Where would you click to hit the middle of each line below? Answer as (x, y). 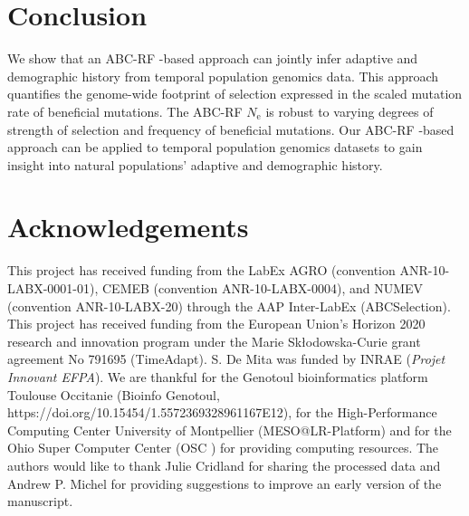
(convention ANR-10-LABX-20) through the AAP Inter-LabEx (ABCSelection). (229, 306)
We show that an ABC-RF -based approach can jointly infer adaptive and (213, 58)
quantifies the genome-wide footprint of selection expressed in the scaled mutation (235, 94)
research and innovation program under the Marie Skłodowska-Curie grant (214, 341)
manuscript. (40, 501)
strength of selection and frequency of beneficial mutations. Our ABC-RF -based (231, 129)
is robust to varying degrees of (349, 111)
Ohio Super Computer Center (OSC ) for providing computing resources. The (223, 448)
